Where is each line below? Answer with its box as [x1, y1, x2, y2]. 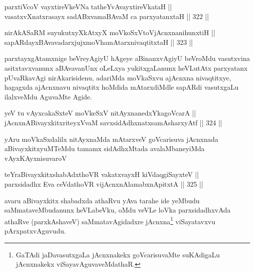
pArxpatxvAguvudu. [4, 225, 66, 235]
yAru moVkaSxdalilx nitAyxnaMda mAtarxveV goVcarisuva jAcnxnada [4, 134, 218, 144]
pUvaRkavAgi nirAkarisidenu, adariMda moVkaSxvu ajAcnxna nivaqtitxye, [4, 72, 231, 82]
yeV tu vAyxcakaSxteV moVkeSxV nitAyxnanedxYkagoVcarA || [4, 108, 196, 118]
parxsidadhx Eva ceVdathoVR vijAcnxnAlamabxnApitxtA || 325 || [4, 178, 203, 189]
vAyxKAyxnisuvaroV [4, 153, 67, 163]
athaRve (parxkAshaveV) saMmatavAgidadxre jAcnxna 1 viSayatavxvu [4, 214, 215, 226]
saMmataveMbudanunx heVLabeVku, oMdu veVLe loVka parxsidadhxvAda [4, 205, 231, 215]
